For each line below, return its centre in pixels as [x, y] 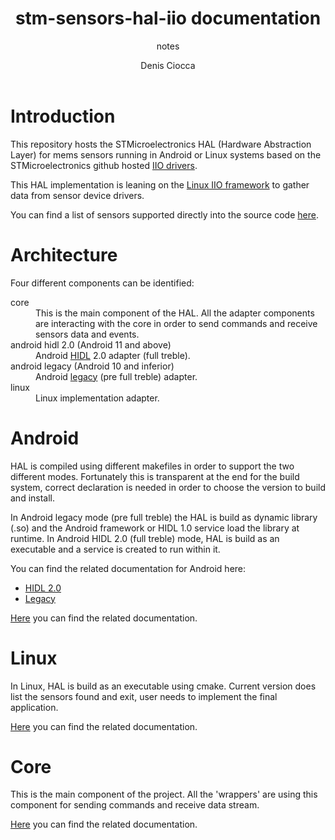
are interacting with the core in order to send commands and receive [176, 323]
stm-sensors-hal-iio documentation [168, 18]
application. [34, 707]
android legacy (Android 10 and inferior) [92, 366]
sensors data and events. [87, 334]
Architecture [64, 254]
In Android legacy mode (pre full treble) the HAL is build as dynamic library [164, 517]
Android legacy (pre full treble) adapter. [116, 376]
